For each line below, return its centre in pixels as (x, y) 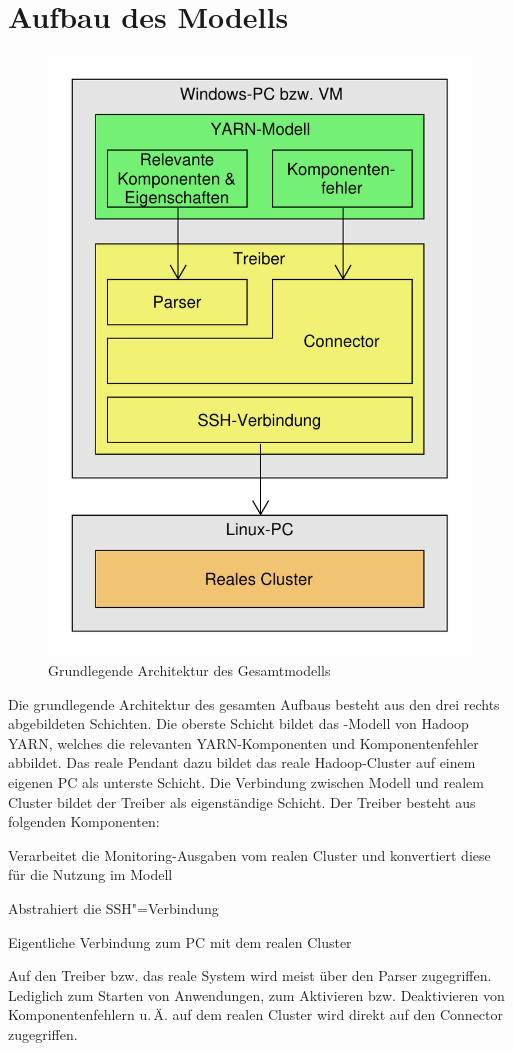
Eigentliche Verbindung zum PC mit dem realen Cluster (180, 941)
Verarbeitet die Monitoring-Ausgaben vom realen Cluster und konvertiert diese (249, 854)
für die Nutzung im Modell (90, 874)
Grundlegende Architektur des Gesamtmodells (189, 670)
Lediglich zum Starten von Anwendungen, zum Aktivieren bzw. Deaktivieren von (256, 994)
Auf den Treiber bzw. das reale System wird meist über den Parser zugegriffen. (250, 975)
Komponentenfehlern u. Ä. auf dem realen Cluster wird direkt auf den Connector (256, 1014)
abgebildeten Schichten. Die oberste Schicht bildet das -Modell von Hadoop (238, 723)
